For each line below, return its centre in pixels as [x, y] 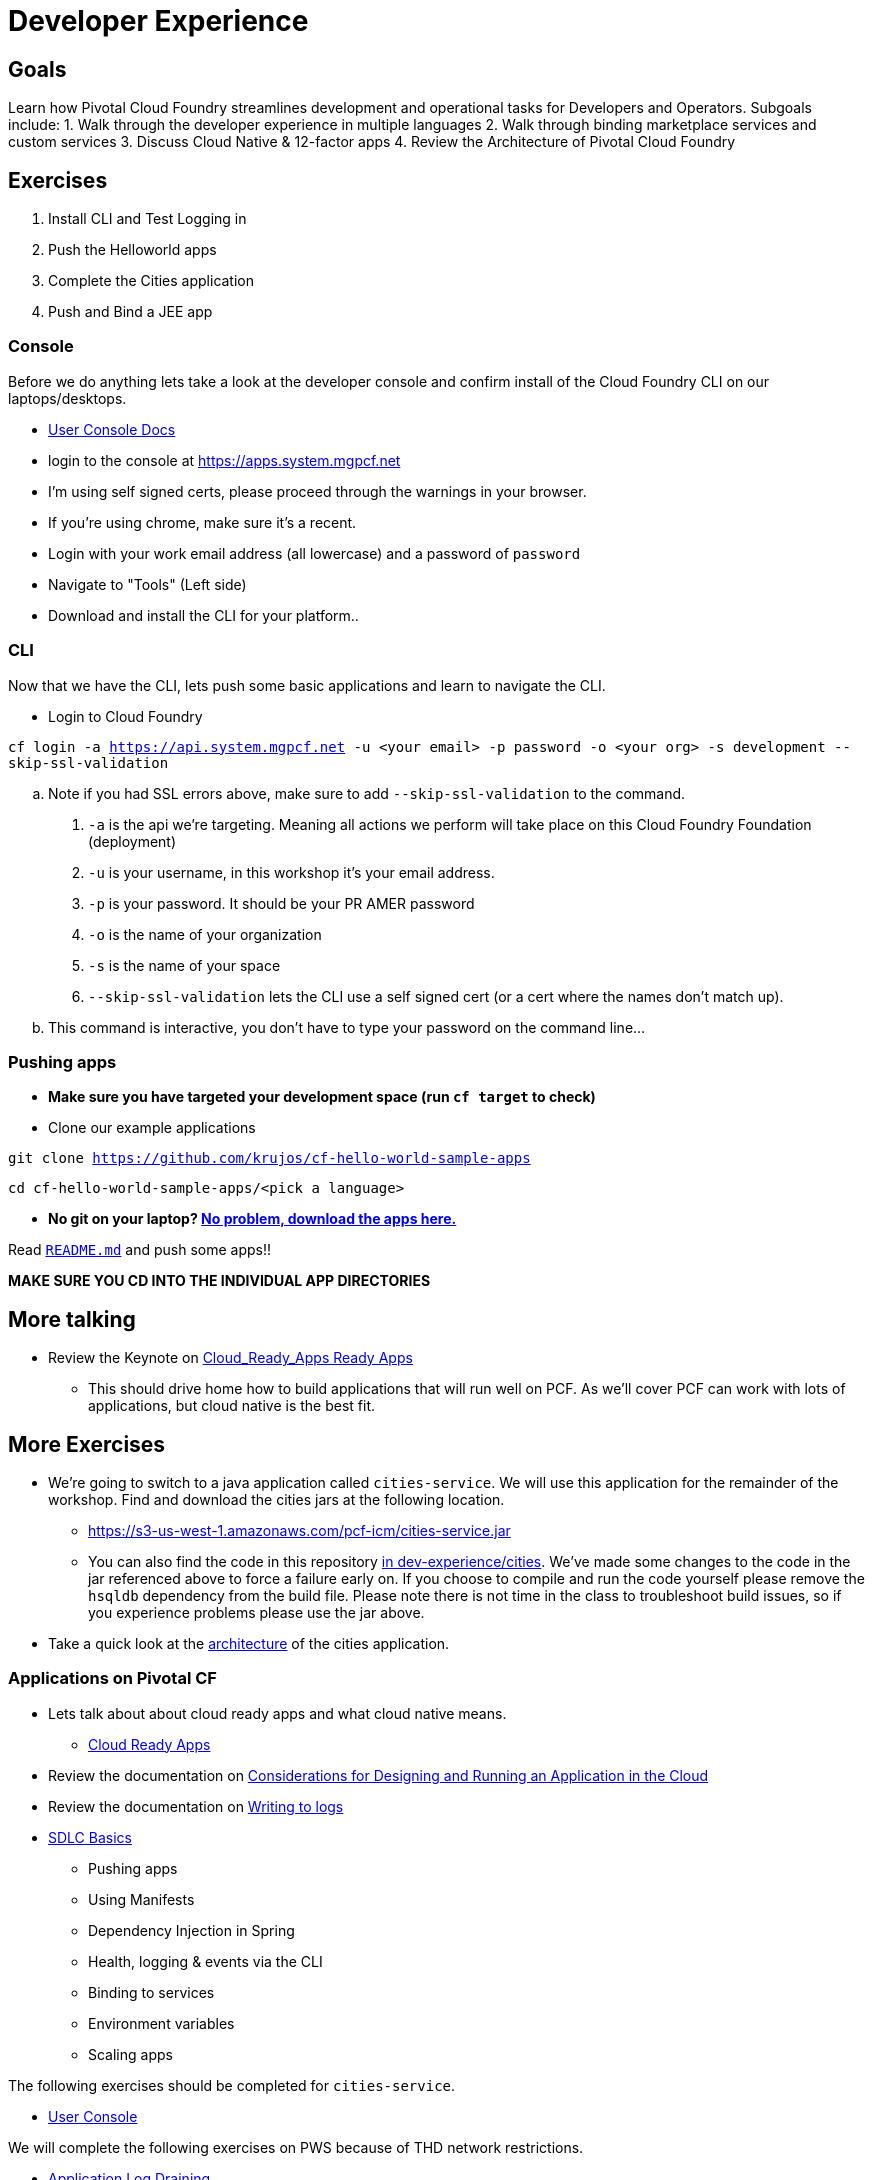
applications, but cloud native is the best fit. [232, 1406]
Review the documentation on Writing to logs [196, 1806]
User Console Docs [112, 429]
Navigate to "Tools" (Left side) [147, 584]
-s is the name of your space [184, 965]
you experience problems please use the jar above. [256, 1612]
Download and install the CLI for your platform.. [203, 615]
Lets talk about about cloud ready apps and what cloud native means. [277, 1713]
